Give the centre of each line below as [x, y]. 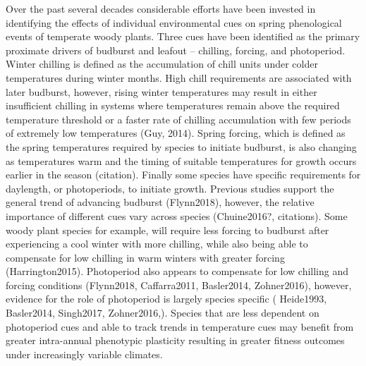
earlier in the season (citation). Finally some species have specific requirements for [183, 175]
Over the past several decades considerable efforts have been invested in [161, 8]
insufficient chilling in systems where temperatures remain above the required [173, 105]
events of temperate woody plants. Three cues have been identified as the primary [183, 36]
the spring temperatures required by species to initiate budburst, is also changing [181, 146]
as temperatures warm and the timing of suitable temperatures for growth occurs [181, 160]
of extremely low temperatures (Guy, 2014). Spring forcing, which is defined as [176, 133]
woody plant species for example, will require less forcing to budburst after [167, 230]
